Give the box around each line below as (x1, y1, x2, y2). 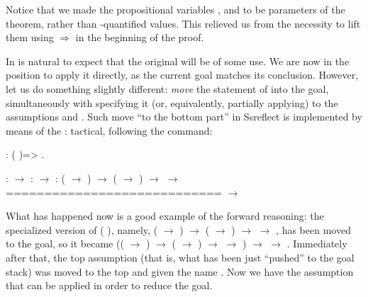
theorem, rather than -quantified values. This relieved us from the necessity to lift (6, 16, 361, 30)
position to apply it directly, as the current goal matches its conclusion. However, (6, 67, 359, 82)
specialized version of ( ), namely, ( (6, 222, 158, 237)
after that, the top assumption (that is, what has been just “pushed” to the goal (6, 250, 355, 264)
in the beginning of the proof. (75, 30, 204, 45)
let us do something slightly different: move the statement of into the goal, (6, 81, 329, 96)
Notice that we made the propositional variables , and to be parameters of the (6, 2, 345, 16)
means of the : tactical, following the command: (6, 123, 213, 138)
